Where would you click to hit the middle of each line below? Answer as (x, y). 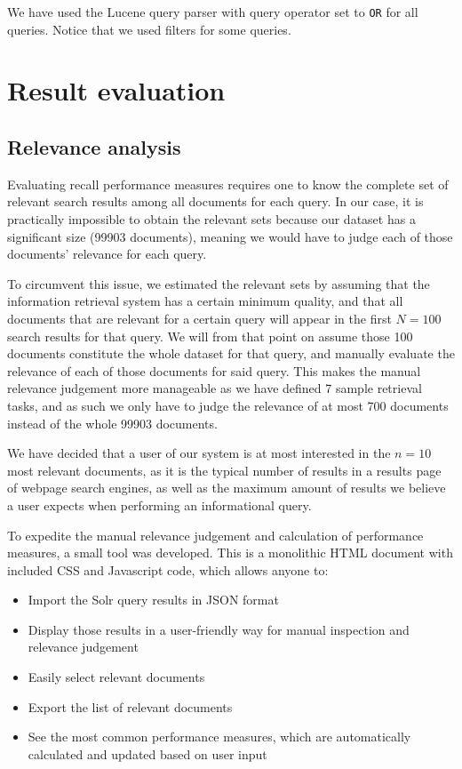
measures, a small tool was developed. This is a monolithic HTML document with (230, 553)
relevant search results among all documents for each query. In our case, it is (215, 201)
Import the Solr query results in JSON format (153, 600)
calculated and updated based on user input (147, 753)
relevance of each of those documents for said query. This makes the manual (214, 370)
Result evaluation (116, 90)
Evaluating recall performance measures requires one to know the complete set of (228, 184)
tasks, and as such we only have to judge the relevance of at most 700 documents (228, 405)
